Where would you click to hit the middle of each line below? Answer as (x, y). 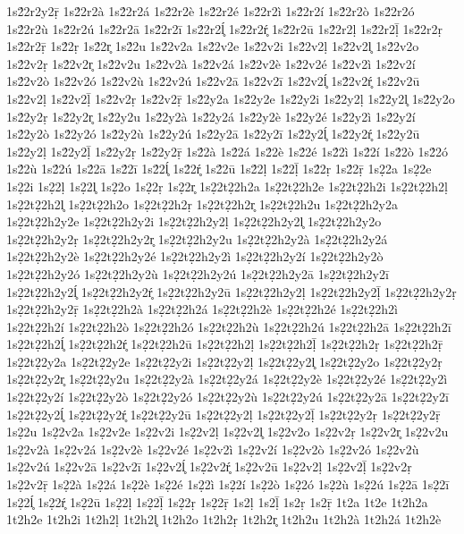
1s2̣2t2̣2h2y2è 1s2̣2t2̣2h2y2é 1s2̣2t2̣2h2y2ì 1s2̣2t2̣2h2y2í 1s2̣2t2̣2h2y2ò (195, 256)
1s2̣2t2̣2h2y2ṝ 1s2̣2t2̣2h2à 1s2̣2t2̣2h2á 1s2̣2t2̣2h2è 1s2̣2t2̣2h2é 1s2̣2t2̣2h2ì (202, 309)
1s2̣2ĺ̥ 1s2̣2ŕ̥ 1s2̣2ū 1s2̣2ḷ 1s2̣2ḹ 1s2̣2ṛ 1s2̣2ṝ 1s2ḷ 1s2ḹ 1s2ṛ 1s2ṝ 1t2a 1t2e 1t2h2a (217, 501)
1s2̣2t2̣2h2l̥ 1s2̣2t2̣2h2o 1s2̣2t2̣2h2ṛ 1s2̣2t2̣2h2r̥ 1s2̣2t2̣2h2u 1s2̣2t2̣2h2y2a (202, 203)
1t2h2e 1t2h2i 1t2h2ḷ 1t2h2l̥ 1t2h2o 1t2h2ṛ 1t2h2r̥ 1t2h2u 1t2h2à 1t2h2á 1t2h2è (224, 519)
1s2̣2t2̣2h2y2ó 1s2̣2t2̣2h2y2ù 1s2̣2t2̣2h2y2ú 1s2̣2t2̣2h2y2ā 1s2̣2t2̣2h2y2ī (198, 273)
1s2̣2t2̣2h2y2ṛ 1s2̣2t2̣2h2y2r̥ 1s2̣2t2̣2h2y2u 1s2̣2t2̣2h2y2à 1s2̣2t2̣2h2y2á (197, 238)
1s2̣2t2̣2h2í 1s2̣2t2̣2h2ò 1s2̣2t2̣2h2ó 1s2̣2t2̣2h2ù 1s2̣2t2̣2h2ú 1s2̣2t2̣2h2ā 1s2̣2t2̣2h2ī (229, 326)
